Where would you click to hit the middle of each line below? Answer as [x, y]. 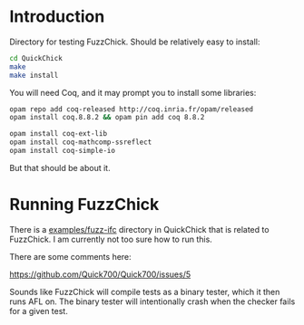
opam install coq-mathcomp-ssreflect [81, 142]
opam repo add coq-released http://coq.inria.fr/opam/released [132, 109]
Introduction [57, 17]
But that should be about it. [60, 167]
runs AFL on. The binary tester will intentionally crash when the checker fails [152, 301]
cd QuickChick [36, 58]
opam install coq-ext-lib [58, 134]
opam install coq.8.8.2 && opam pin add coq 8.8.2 [107, 118]
